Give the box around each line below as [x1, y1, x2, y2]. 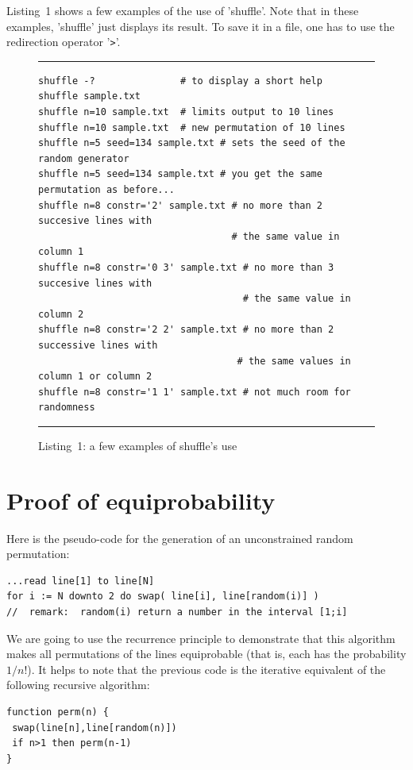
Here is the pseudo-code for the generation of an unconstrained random [6, 529, 353, 546]
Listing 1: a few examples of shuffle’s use [38, 437, 237, 453]
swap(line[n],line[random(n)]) [12, 722, 177, 733]
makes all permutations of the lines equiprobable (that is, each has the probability [6, 645, 407, 662]
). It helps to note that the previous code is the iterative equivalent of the [27, 660, 386, 677]
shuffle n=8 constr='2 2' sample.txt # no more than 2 [38, 324, 334, 336]
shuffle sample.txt [38, 90, 141, 102]
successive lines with [38, 339, 158, 351]
